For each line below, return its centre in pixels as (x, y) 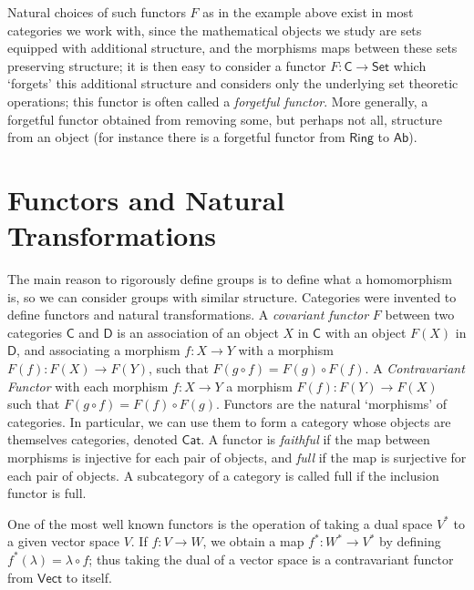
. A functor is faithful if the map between (315, 439)
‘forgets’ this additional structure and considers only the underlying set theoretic (233, 83)
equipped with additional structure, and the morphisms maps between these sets (232, 48)
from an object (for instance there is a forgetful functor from (176, 137)
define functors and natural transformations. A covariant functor (188, 315)
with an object (366, 332)
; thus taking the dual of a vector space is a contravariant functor (271, 559)
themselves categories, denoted (93, 439)
